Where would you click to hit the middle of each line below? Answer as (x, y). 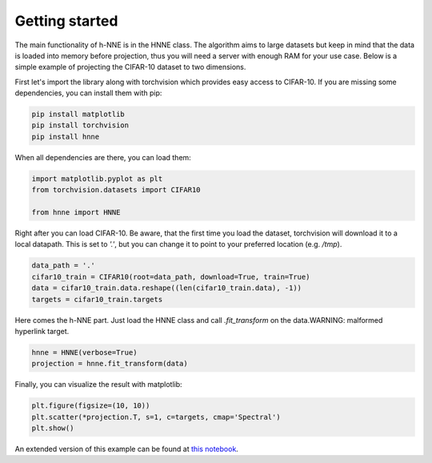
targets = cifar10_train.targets (97, 299)
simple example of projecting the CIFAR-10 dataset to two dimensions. (130, 67)
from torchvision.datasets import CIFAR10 (116, 190)
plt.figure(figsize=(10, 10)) (91, 406)
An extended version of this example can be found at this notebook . (127, 449)
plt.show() (53, 428)
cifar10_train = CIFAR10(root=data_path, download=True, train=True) (171, 277)
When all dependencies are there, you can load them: (103, 157)
